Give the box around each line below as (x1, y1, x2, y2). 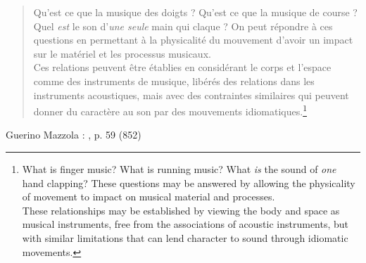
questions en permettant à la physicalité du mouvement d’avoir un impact (33, 32, 353, 47)
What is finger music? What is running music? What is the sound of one (22, 162, 336, 176)
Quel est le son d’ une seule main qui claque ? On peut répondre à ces (33, 18, 333, 33)
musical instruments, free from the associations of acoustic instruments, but (22, 217, 349, 231)
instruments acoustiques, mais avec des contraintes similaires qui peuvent (33, 87, 349, 102)
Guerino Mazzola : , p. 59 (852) (6, 127, 141, 142)
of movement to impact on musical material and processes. (22, 189, 275, 204)
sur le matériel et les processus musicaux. (33, 46, 211, 60)
